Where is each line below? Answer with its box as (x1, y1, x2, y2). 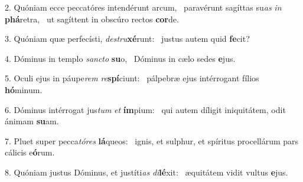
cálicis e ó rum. (5, 146, 55, 158)
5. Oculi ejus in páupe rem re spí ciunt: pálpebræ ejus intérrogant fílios (5, 72, 259, 84)
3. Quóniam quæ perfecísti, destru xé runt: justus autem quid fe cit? (5, 32, 250, 45)
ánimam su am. (5, 115, 59, 127)
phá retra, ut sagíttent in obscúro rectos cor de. (5, 12, 179, 25)
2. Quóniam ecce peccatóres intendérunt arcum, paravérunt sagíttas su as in (5, 1, 282, 13)
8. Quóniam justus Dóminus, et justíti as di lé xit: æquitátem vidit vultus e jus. (5, 166, 288, 178)
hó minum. (5, 83, 43, 95)
